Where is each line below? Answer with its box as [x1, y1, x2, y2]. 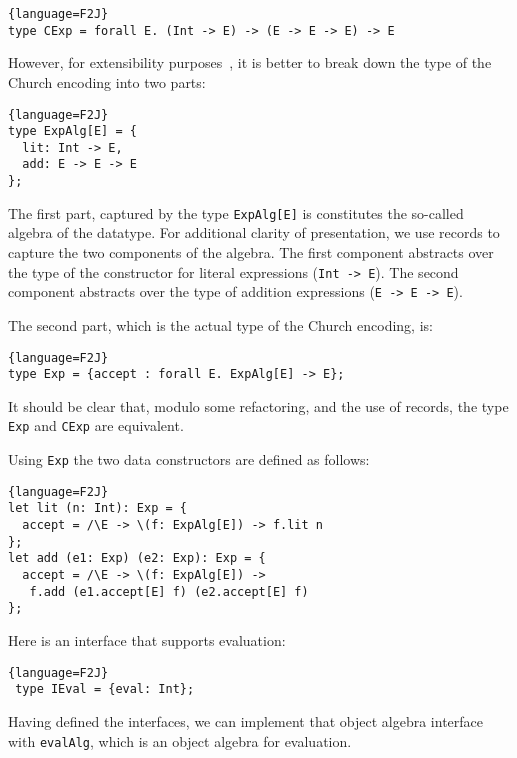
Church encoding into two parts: [8, 71, 206, 92]
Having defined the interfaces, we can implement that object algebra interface [8, 710, 484, 731]
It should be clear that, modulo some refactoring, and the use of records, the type [8, 395, 509, 416]
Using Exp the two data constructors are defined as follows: [8, 449, 370, 470]
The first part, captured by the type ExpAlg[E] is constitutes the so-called [8, 202, 464, 223]
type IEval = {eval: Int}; [15, 682, 195, 697]
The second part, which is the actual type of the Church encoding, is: [8, 314, 433, 335]
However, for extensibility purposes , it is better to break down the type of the [8, 52, 492, 73]
